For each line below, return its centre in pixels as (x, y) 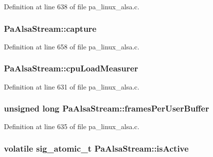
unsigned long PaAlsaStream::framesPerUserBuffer (106, 108)
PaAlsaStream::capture (50, 28)
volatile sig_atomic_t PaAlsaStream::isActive (96, 148)
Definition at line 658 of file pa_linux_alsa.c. (72, 46)
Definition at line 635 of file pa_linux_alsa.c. (72, 126)
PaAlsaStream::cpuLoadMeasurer (71, 68)
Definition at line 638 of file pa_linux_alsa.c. (72, 6)
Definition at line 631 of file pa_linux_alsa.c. (72, 86)
